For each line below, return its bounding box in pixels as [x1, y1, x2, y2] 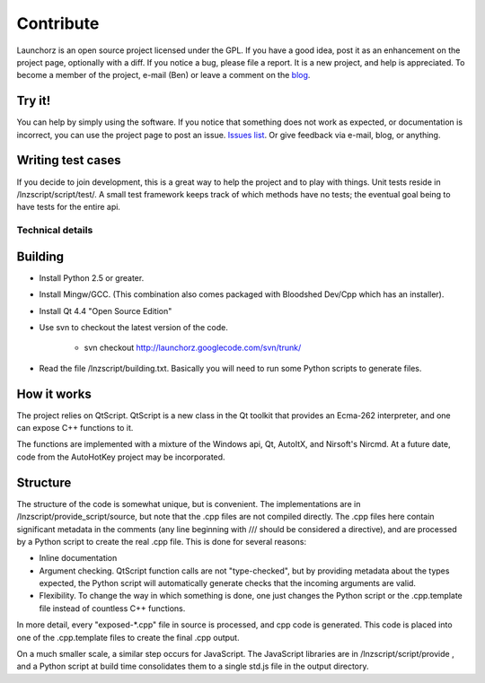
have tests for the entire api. [16, 202, 121, 213]
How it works [16, 386, 92, 401]
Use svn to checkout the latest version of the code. [39, 321, 228, 332]
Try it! [16, 93, 51, 109]
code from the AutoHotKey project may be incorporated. [16, 451, 225, 462]
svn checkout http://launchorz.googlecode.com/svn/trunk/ [84, 342, 302, 354]
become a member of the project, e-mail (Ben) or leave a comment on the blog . [16, 70, 311, 81]
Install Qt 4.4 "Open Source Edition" [39, 305, 172, 316]
